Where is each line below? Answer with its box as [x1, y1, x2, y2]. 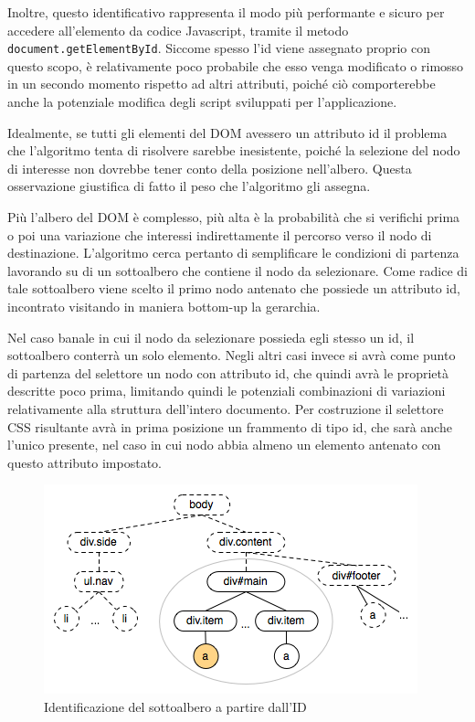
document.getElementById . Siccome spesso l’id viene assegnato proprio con [7, 38, 430, 58]
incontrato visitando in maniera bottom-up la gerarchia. [7, 296, 321, 315]
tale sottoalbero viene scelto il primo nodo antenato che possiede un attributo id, [7, 279, 460, 298]
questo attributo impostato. [7, 452, 162, 472]
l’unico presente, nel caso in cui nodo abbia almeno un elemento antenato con [7, 435, 441, 454]
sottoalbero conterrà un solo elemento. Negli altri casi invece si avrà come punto [7, 345, 456, 365]
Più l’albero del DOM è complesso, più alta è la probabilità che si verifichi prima [7, 207, 460, 226]
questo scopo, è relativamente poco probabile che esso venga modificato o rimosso [7, 56, 464, 75]
